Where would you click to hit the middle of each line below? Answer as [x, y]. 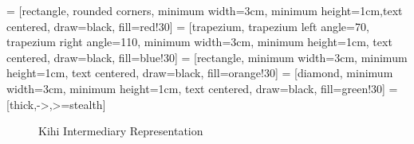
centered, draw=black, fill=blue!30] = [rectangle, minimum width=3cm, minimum [207, 57]
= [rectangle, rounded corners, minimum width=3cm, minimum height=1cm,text [205, 10]
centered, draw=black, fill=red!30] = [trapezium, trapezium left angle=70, [188, 26]
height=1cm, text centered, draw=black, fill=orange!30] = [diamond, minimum [200, 73]
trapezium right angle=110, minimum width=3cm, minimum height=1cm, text [199, 42]
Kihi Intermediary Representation [121, 131]
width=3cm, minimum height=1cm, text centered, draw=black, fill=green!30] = [202, 88]
